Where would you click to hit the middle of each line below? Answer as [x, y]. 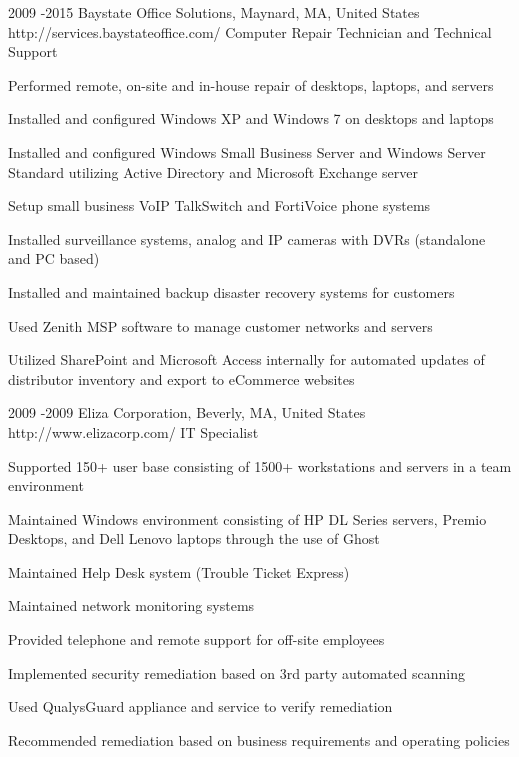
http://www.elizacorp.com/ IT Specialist [133, 431]
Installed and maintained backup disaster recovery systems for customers [231, 291]
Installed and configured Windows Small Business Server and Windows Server [247, 151]
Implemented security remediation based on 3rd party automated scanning [236, 672]
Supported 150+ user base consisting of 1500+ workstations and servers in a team [260, 465]
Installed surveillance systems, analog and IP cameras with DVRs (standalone [247, 238]
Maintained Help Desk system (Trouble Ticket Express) [179, 571]
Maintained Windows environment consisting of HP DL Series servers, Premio [247, 518]
